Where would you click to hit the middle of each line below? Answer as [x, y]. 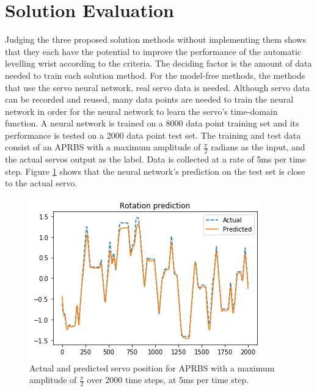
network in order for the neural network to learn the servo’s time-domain [141, 111]
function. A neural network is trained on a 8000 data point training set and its [152, 123]
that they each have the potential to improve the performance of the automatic [153, 51]
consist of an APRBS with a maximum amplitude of [103, 147]
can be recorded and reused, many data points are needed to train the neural [149, 99]
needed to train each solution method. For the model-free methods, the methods [155, 75]
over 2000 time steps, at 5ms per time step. [168, 380]
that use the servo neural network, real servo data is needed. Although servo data [158, 87]
